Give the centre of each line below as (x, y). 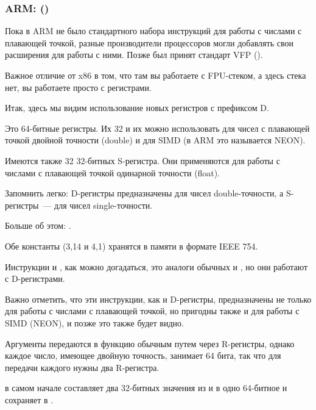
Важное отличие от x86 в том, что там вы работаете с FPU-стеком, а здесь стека (156, 75)
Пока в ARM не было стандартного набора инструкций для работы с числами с (153, 31)
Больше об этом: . (38, 225)
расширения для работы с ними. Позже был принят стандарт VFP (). (134, 55)
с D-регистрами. (35, 279)
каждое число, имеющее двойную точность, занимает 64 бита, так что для (143, 355)
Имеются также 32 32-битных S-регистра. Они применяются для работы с (142, 160)
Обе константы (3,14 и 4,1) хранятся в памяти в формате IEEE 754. (132, 246)
